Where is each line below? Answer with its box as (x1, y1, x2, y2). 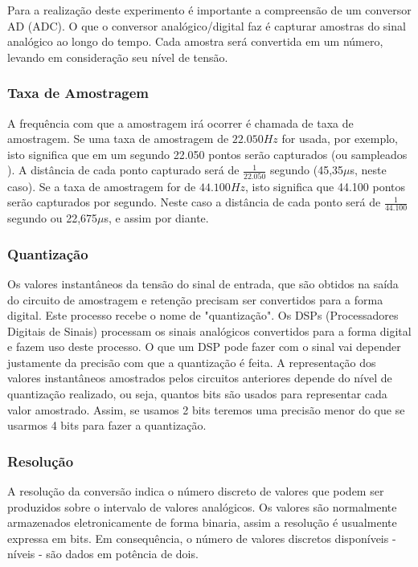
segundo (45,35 (269, 161, 344, 178)
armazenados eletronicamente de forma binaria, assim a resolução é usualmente (7, 514, 397, 531)
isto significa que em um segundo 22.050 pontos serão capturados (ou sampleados (7, 145, 408, 162)
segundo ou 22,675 (7, 210, 98, 226)
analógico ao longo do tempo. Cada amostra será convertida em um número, (7, 33, 383, 50)
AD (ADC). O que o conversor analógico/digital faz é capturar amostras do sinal (7, 17, 406, 34)
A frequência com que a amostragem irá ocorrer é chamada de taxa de (7, 114, 354, 131)
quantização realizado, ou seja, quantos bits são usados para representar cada (7, 385, 387, 402)
